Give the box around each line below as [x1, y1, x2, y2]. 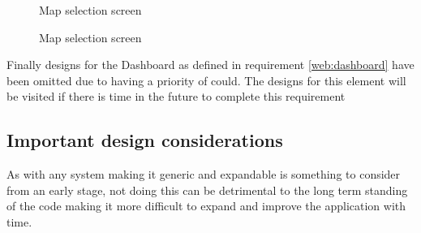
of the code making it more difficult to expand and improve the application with [6, 197, 406, 214]
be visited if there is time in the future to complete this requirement [6, 88, 346, 105]
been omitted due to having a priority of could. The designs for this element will [6, 71, 406, 88]
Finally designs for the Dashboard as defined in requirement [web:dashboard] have [6, 56, 415, 73]
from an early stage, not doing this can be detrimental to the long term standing [6, 181, 408, 198]
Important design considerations [6, 127, 283, 153]
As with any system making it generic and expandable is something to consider [6, 166, 401, 183]
